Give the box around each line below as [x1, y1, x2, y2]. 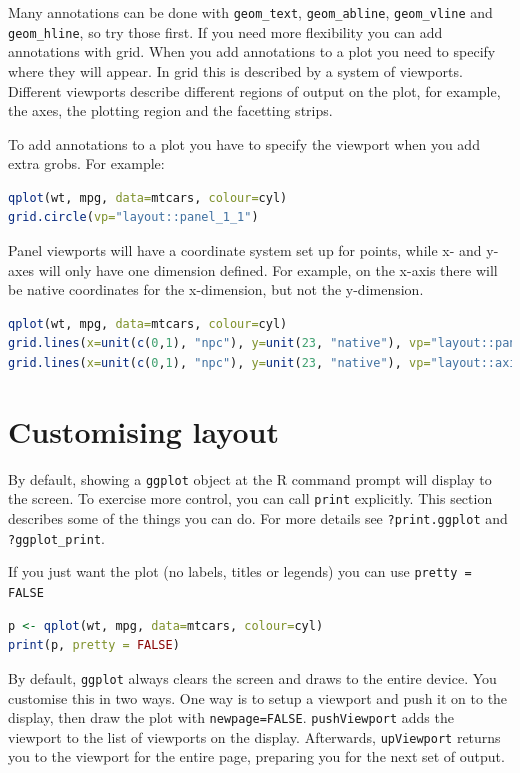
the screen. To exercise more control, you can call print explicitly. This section [8, 488, 493, 509]
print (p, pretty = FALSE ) [8, 638, 180, 653]
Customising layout [8, 410, 279, 451]
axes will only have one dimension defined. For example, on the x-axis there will [8, 259, 498, 280]
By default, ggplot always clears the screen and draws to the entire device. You [8, 667, 497, 688]
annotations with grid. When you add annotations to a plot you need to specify [8, 41, 496, 62]
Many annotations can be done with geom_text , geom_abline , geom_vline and [8, 2, 493, 22]
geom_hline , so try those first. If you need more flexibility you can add [8, 21, 443, 42]
